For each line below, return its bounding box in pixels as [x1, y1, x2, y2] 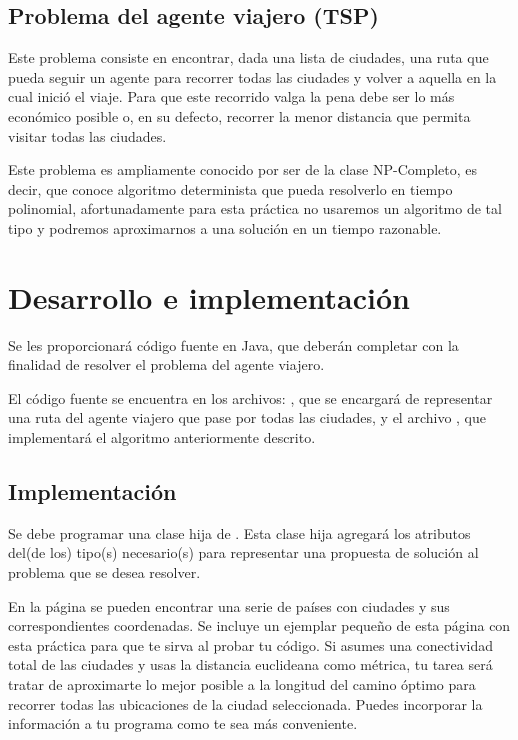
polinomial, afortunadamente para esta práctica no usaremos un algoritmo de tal [8, 198, 502, 219]
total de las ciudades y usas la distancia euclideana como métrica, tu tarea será [8, 654, 493, 675]
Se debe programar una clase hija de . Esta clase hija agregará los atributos [8, 522, 471, 543]
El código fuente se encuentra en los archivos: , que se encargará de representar [8, 387, 493, 408]
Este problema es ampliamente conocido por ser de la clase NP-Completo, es [8, 159, 478, 180]
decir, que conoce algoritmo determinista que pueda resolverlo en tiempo [8, 178, 453, 199]
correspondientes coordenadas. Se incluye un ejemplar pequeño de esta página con [8, 615, 511, 636]
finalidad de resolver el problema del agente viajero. [8, 354, 325, 375]
